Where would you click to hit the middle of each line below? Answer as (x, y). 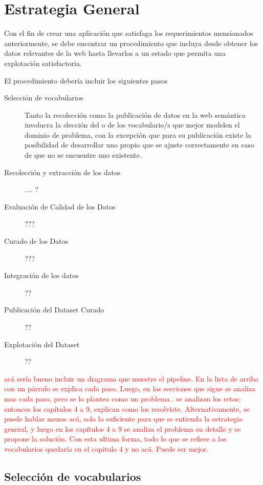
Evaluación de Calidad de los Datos (60, 206)
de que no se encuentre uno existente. (83, 155)
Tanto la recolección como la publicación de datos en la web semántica (135, 114)
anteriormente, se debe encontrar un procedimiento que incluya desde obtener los (131, 43)
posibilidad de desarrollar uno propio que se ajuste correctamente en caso (140, 145)
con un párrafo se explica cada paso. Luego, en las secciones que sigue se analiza (130, 388)
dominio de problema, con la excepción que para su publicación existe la (138, 134)
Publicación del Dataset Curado (54, 310)
